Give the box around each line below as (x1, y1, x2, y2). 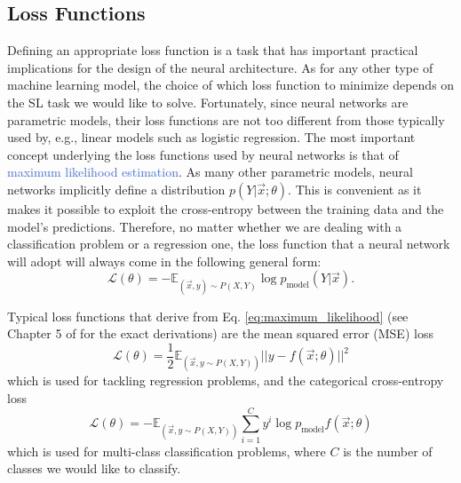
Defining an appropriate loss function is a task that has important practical (7, 41, 418, 59)
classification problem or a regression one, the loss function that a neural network (7, 234, 450, 253)
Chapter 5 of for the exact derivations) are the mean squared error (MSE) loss (7, 324, 433, 343)
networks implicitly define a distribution (7, 179, 226, 198)
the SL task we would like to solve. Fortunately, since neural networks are (7, 92, 409, 111)
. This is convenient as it (288, 179, 422, 198)
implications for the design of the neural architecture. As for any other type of (7, 58, 433, 76)
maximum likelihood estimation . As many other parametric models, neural (7, 162, 413, 181)
